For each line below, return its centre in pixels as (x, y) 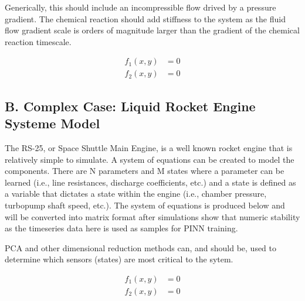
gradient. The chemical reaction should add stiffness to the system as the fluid (145, 18)
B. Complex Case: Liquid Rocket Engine (130, 106)
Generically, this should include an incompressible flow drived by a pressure (140, 7)
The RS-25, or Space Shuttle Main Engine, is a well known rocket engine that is (149, 148)
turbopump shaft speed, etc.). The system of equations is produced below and (145, 205)
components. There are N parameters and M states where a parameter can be (145, 171)
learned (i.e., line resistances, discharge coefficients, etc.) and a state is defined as (150, 182)
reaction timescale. (38, 41)
